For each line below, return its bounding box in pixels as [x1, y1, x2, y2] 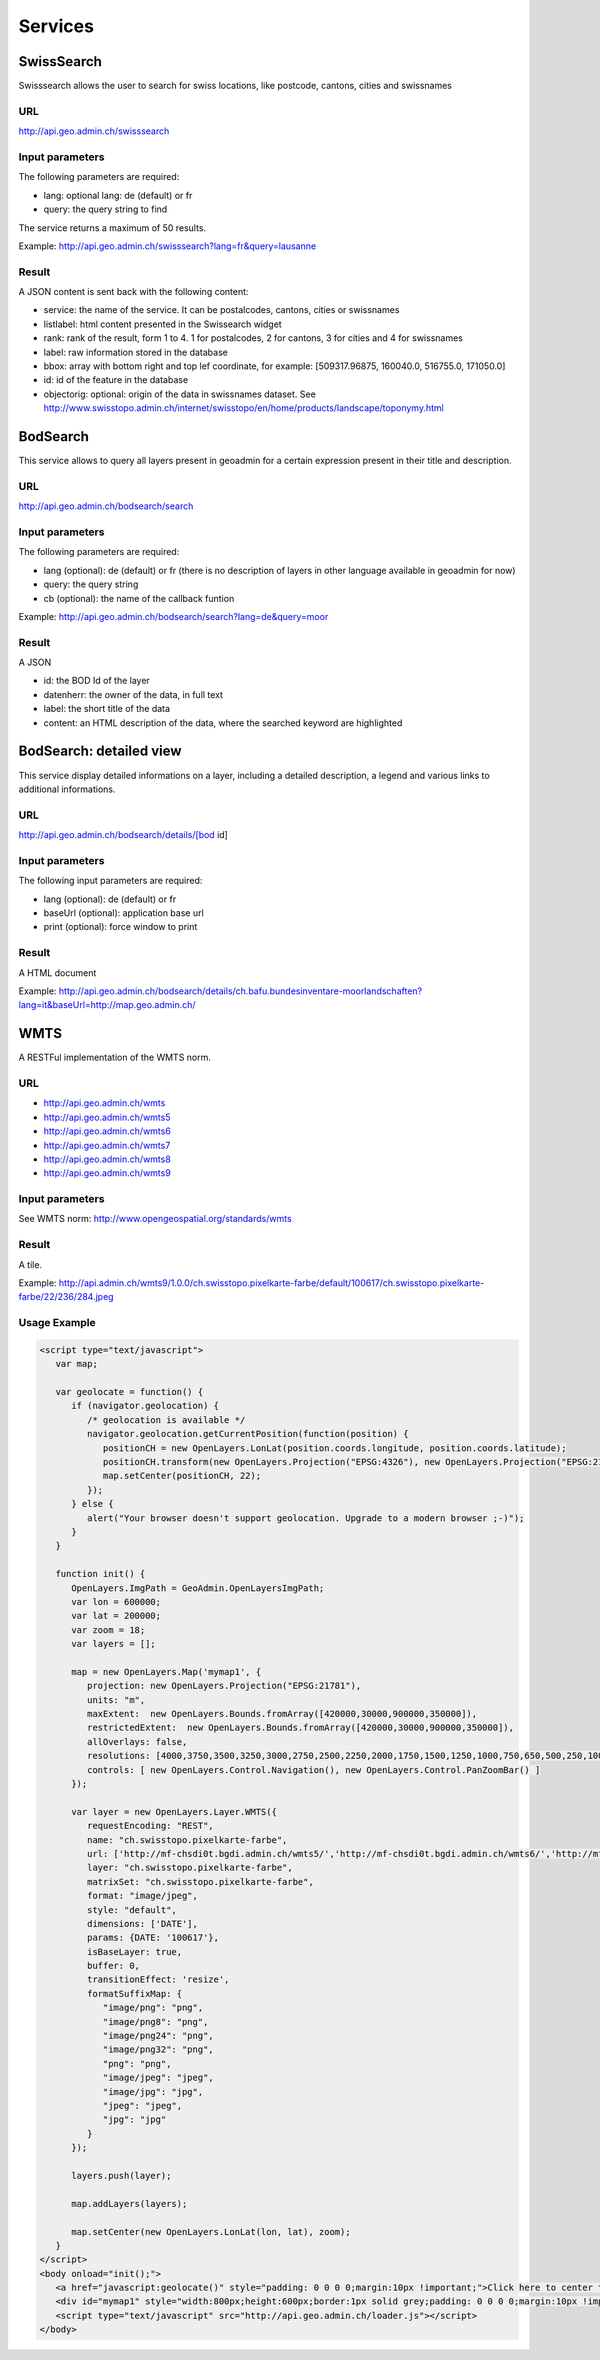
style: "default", [86, 1904, 177, 1915]
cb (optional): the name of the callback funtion [43, 592, 235, 604]
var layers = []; [71, 1638, 157, 1650]
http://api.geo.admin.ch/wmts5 [43, 1111, 171, 1123]
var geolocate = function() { [55, 1386, 204, 1398]
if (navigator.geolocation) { [71, 1400, 220, 1412]
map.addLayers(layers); [71, 2198, 188, 2209]
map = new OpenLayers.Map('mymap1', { [71, 1666, 262, 1677]
